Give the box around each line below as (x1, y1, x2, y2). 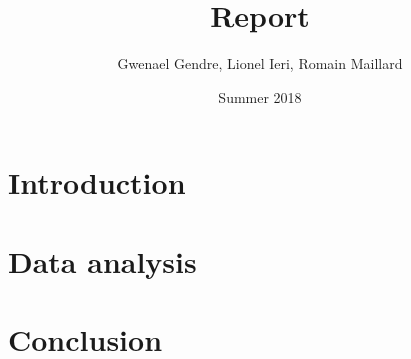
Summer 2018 (218, 86, 302, 107)
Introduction (8, 162, 186, 203)
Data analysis (8, 240, 197, 281)
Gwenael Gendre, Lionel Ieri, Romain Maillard (117, 53, 403, 74)
